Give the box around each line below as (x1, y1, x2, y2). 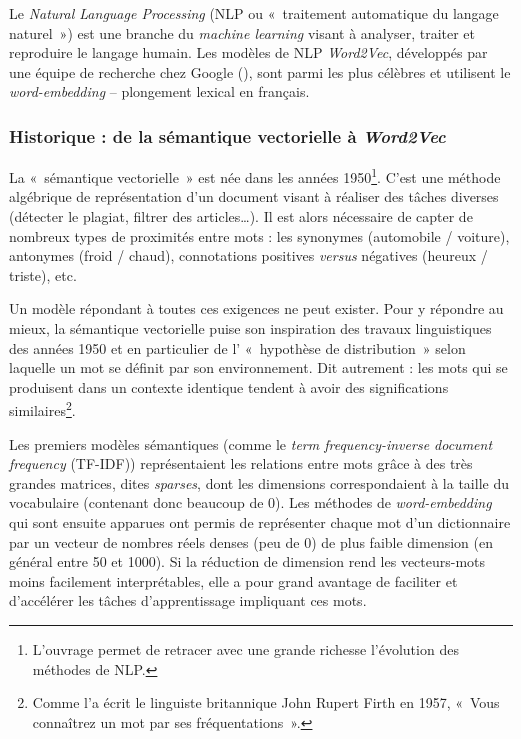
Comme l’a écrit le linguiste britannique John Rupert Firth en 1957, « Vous (32, 692, 500, 713)
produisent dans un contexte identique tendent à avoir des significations (9, 376, 449, 397)
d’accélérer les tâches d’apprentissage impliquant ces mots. (9, 590, 367, 611)
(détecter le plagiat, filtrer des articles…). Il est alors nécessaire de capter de (9, 206, 473, 227)
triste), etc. (9, 264, 77, 285)
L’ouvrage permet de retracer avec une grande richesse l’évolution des (32, 638, 459, 659)
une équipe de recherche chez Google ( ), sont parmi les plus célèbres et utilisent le (9, 61, 511, 82)
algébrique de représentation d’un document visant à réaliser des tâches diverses (9, 186, 499, 207)
